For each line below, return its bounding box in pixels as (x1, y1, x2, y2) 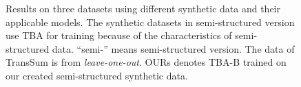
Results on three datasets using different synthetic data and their (6, 1, 280, 15)
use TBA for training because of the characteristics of (6, 28, 232, 42)
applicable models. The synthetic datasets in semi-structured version (6, 14, 295, 29)
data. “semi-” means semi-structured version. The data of (52, 41, 295, 55)
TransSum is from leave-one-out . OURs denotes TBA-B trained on (6, 55, 287, 69)
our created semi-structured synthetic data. (6, 68, 188, 82)
